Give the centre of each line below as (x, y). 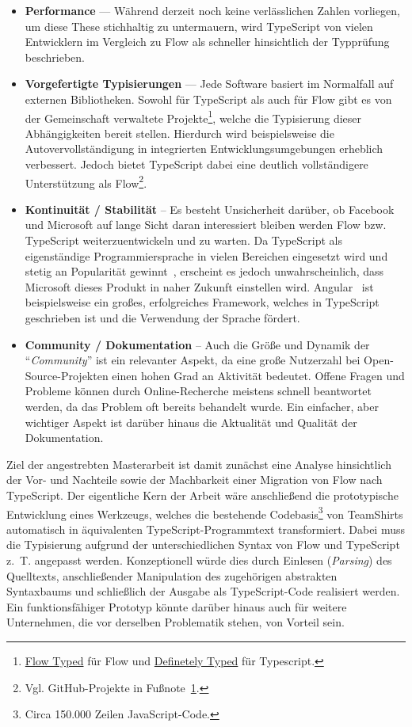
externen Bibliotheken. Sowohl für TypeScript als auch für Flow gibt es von (208, 99)
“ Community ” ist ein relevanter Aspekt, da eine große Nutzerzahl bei (193, 360)
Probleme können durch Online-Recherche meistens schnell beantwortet (198, 391)
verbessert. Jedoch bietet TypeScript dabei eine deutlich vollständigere (196, 164)
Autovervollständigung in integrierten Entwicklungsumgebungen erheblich (204, 148)
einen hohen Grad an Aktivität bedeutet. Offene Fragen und (258, 375)
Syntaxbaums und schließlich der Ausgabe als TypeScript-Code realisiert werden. (203, 591)
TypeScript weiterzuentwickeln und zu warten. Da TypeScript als (183, 240)
